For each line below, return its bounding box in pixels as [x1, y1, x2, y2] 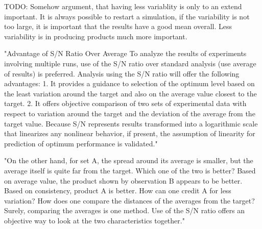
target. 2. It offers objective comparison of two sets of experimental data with [4, 98, 247, 109]
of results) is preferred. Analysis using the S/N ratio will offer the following [4, 68, 240, 79]
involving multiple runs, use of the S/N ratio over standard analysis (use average [4, 58, 256, 68]
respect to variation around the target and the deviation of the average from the [4, 108, 255, 118]
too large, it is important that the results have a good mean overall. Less [4, 21, 232, 32]
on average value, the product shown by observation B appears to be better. [4, 175, 243, 186]
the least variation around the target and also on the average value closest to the [4, 88, 257, 98]
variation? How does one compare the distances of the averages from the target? [4, 195, 255, 206]
